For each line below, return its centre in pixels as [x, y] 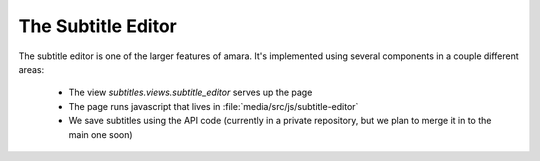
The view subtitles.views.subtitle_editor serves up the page [190, 92]
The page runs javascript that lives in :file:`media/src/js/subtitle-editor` [213, 106]
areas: [31, 69]
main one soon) [101, 134]
